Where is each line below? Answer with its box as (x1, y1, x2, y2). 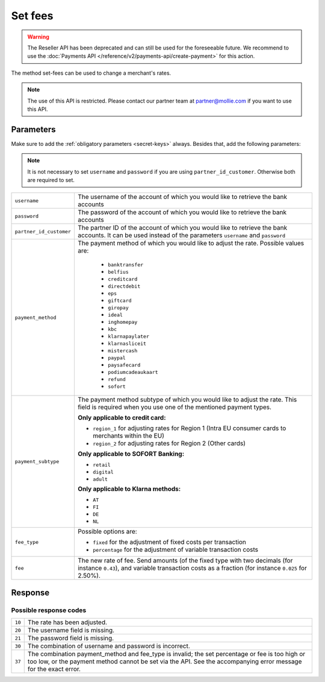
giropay (107, 305, 129, 311)
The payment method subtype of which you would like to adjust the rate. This (77, 396, 297, 404)
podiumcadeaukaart (107, 369, 158, 376)
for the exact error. (27, 665, 81, 674)
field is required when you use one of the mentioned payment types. (77, 403, 272, 411)
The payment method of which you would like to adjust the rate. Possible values (77, 239, 305, 247)
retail (92, 462, 111, 469)
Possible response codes (11, 606, 87, 614)
